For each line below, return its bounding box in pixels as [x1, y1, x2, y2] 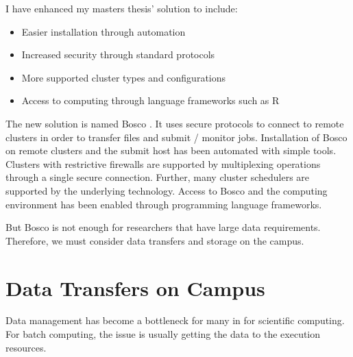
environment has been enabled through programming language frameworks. [5, 197, 322, 211]
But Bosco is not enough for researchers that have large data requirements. [5, 220, 321, 234]
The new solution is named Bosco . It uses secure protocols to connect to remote [5, 116, 344, 130]
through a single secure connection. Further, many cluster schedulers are [5, 170, 310, 184]
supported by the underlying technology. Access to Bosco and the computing [5, 183, 328, 197]
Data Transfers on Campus [5, 273, 265, 301]
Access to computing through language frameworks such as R [21, 93, 280, 108]
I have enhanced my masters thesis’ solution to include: [5, 1, 238, 15]
